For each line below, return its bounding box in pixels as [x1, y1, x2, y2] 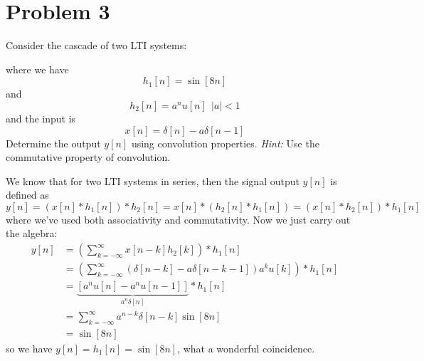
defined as [6, 187, 49, 202]
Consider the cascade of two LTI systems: [6, 38, 187, 53]
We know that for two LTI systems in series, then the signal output [6, 173, 300, 188]
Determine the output [6, 135, 101, 150]
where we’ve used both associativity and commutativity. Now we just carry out [6, 211, 351, 226]
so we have [6, 340, 53, 355]
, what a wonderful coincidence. [177, 340, 315, 355]
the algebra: [6, 226, 58, 241]
